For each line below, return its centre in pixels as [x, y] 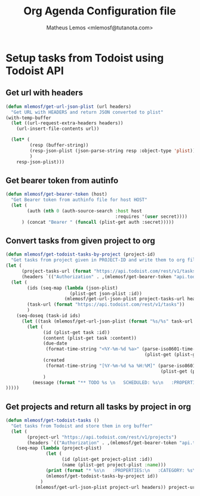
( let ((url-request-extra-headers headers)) [67, 123]
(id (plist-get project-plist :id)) [107, 460]
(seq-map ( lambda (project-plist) [59, 448]
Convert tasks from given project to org [81, 241]
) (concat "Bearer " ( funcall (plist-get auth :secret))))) [98, 222]
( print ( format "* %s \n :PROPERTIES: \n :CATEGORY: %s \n [122, 470]
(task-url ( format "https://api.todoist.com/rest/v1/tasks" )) [106, 305]
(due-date [55, 343]
